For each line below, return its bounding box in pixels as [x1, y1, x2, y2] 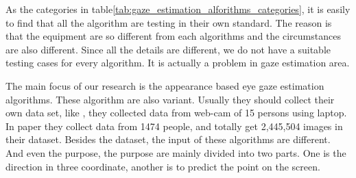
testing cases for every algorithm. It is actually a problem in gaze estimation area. [5, 55, 350, 70]
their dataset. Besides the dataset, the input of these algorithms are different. [5, 132, 331, 147]
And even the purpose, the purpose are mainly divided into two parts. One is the [5, 145, 346, 160]
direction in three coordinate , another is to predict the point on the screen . [5, 159, 320, 173]
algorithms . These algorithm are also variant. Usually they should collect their [5, 92, 335, 106]
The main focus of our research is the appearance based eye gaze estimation [5, 78, 324, 92]
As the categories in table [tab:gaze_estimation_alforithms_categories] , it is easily [5, 2, 351, 16]
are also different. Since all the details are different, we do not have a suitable [5, 42, 331, 56]
